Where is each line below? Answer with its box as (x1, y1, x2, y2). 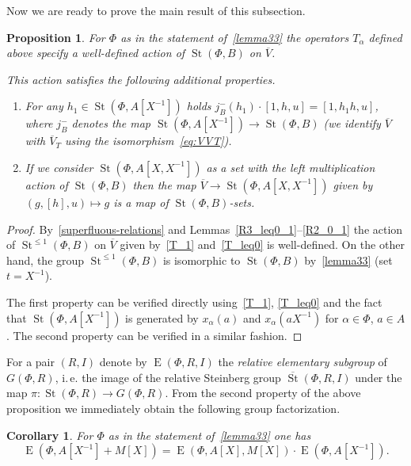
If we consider (25, 159, 93, 175)
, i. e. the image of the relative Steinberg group (55, 369, 281, 385)
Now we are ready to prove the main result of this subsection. (6, 2, 306, 18)
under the (355, 369, 402, 385)
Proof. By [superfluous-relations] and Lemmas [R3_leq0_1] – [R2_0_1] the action (6, 220, 403, 237)
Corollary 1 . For (6, 426, 93, 443)
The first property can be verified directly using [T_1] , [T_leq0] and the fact (6, 293, 382, 310)
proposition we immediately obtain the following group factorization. (6, 399, 341, 416)
